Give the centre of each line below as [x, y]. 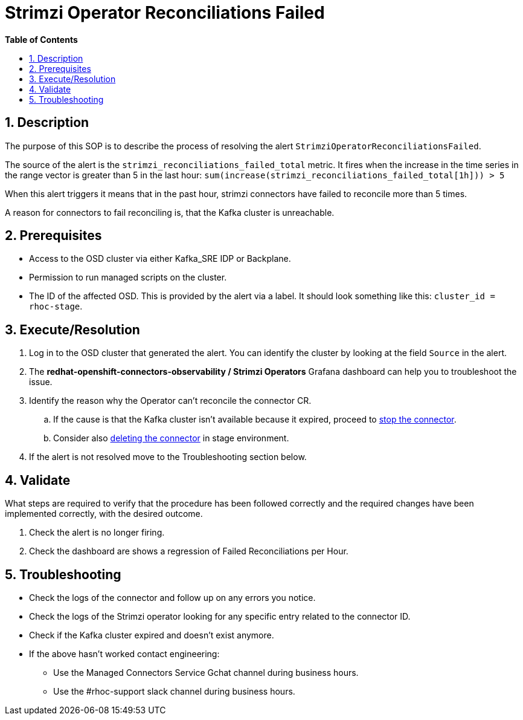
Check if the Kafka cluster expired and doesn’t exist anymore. [152, 635]
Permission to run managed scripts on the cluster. [128, 277]
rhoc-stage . [56, 306]
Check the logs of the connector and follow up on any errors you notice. [172, 597]
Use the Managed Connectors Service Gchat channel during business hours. [206, 672]
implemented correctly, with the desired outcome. [104, 514]
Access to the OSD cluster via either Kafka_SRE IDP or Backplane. [160, 259]
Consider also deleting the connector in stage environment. [171, 438]
